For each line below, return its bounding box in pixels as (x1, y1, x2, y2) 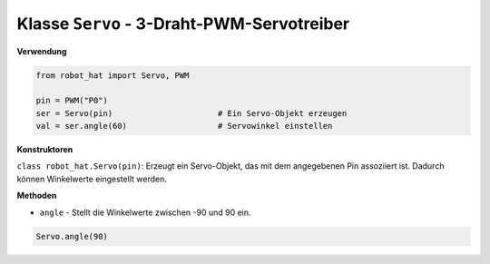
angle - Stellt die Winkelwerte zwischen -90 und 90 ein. (39, 207, 251, 218)
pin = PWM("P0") (35, 95, 109, 106)
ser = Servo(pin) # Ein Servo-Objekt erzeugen (35, 108, 348, 118)
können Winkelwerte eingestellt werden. (16, 173, 167, 184)
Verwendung (16, 45, 67, 56)
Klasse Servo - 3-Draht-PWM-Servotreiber (16, 14, 349, 34)
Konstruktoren (16, 144, 73, 155)
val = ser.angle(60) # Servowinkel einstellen (35, 121, 333, 132)
